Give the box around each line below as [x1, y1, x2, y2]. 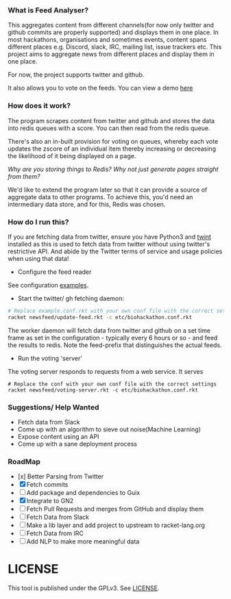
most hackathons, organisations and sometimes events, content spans [8, 36, 207, 44]
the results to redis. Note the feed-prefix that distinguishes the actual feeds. [8, 341, 222, 349]
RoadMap [8, 457, 40, 466]
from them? [8, 172, 40, 180]
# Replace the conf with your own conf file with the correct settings [8, 381, 217, 387]
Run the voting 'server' [17, 354, 83, 362]
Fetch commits [26, 481, 69, 489]
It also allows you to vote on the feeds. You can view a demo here [8, 84, 193, 92]
